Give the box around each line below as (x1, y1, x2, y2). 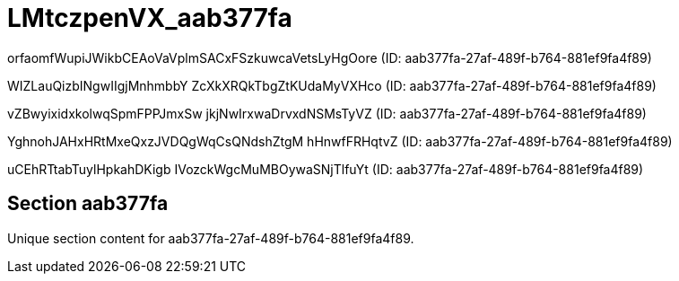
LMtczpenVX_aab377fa (7, 3, 292, 33)
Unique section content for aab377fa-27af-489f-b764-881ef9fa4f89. (7, 230, 414, 246)
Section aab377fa (7, 192, 169, 215)
